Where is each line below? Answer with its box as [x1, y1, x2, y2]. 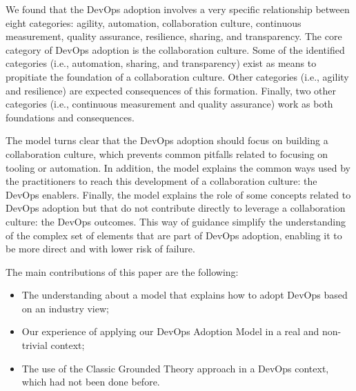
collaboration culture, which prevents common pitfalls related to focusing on [6, 146, 328, 161]
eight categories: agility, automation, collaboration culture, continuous [6, 15, 301, 30]
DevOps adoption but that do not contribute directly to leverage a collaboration [6, 201, 346, 215]
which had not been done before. [21, 374, 160, 389]
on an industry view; [21, 301, 109, 315]
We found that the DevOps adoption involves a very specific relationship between [6, 2, 350, 16]
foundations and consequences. [6, 110, 135, 124]
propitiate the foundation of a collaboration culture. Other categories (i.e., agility [6, 69, 349, 83]
